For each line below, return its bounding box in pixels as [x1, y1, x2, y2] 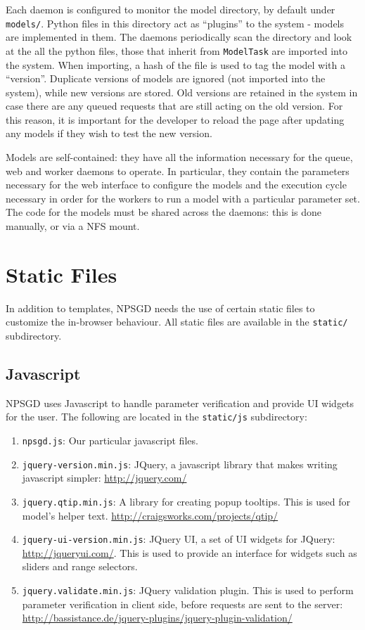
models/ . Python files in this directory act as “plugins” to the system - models [6, 15, 345, 30]
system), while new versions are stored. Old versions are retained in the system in [6, 84, 358, 99]
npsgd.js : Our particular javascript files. [22, 433, 198, 448]
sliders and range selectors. [22, 559, 138, 574]
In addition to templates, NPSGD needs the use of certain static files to [6, 300, 315, 315]
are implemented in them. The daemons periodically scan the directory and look [6, 30, 352, 44]
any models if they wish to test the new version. [6, 126, 212, 141]
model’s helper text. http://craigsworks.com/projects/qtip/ [22, 508, 278, 522]
